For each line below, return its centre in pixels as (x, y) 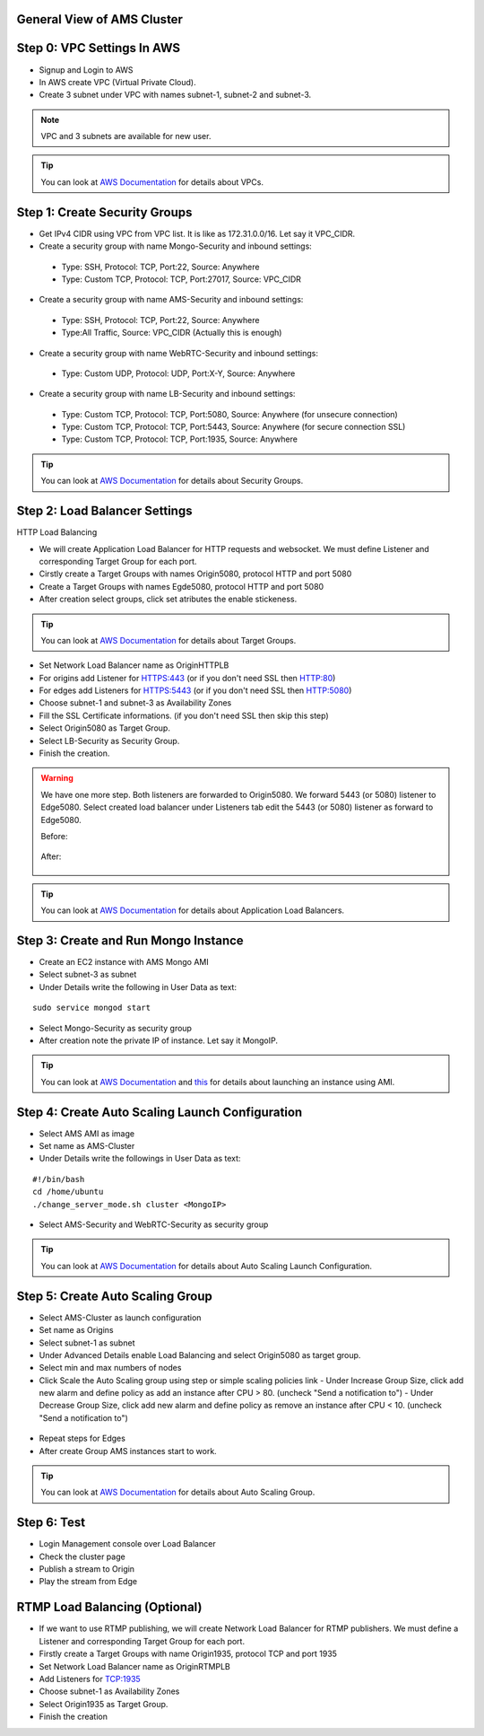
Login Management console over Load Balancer (127, 1544)
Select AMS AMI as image (86, 1133)
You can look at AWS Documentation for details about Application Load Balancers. (193, 910)
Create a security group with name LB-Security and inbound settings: (167, 394)
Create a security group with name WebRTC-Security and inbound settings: (178, 353)
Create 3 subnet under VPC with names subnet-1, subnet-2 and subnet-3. (175, 95)
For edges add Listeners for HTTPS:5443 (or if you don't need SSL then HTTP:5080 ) (195, 690)
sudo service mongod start (92, 1008)
